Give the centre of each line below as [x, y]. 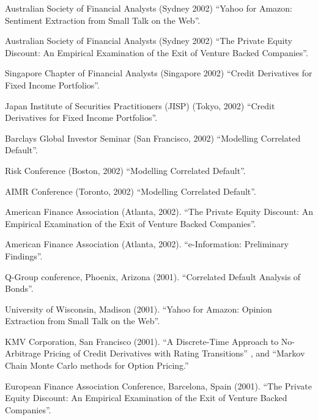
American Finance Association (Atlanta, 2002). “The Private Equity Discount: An [159, 212]
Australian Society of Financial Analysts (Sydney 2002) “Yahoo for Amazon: [149, 8]
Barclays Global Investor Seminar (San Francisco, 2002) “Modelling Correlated [153, 138]
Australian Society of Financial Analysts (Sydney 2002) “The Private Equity [149, 41]
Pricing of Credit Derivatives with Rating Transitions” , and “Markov [174, 353]
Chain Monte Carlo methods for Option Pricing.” [97, 365]
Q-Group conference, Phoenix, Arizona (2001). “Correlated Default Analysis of [153, 276]
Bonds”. [19, 288]
